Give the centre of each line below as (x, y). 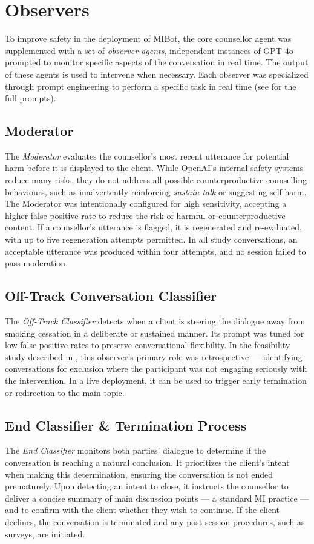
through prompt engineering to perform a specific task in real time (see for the (151, 86)
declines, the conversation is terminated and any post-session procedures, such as (155, 521)
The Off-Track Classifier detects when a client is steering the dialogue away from (155, 321)
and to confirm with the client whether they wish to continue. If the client (142, 510)
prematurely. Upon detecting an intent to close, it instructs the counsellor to (147, 486)
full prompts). (31, 98)
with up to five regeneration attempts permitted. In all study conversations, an (151, 239)
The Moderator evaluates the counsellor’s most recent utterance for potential (147, 156)
